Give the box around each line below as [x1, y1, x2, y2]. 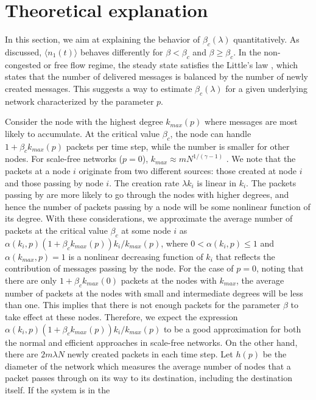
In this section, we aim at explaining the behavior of [5, 33, 200, 46]
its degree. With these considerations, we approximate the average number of [5, 212, 293, 225]
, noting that [256, 262, 304, 275]
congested [5, 58, 41, 71]
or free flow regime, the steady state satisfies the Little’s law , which [43, 58, 298, 71]
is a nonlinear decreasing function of [68, 250, 203, 262]
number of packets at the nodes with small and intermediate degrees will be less [5, 286, 303, 299]
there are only [5, 274, 57, 287]
